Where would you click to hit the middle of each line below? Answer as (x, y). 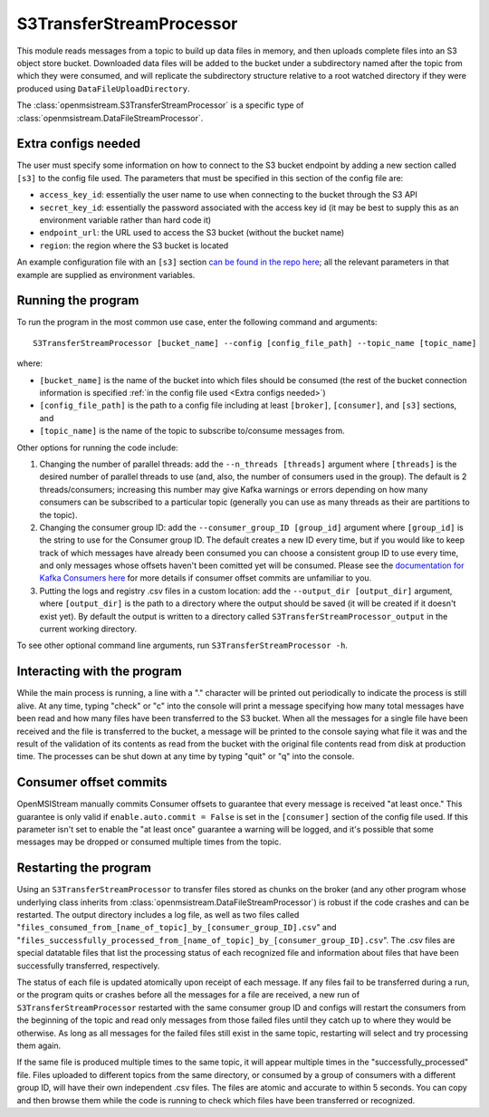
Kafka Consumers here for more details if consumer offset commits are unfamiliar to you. (206, 578)
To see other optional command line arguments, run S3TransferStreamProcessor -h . (182, 645)
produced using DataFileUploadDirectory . (103, 88)
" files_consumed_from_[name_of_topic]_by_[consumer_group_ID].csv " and (177, 928)
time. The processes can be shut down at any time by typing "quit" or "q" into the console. (186, 756)
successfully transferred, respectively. (88, 966)
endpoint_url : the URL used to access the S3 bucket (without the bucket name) (192, 233)
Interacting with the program (100, 672)
